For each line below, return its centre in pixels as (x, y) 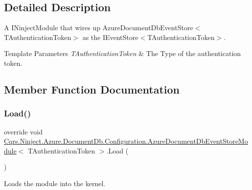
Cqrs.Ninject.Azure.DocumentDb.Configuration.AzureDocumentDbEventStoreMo (126, 141)
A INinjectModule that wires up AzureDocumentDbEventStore (99, 28)
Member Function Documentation (92, 89)
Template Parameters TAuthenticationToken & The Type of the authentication (123, 53)
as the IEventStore (110, 37)
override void (23, 131)
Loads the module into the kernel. (55, 183)
